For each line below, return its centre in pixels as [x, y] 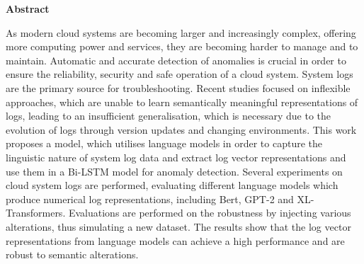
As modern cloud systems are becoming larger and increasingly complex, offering [181, 32]
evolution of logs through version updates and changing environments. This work [181, 129]
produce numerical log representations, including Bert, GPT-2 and [150, 199]
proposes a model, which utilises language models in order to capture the [164, 143]
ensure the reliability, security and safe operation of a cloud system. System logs [180, 74]
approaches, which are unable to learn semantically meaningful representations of [182, 102]
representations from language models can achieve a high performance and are [175, 240]
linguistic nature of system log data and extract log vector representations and [176, 157]
